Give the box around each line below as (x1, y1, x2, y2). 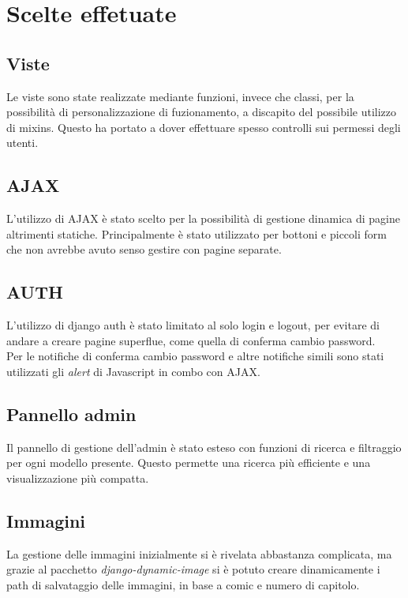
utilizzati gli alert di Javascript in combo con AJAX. (6, 363, 260, 379)
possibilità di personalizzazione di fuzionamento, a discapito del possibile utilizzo (6, 103, 397, 120)
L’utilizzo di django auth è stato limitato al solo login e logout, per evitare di (6, 317, 380, 333)
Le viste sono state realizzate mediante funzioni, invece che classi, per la (6, 88, 354, 104)
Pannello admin (6, 401, 137, 426)
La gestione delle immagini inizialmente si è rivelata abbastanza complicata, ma (6, 545, 392, 562)
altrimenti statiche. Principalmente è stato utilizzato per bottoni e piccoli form (6, 225, 387, 242)
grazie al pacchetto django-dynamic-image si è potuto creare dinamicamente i (6, 561, 380, 577)
